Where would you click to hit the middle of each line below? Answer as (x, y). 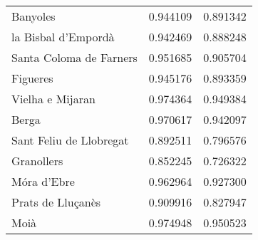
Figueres (32, 78)
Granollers (37, 161)
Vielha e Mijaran (53, 99)
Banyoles (33, 16)
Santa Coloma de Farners (74, 57)
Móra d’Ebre (43, 181)
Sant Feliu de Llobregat (70, 140)
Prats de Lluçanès (56, 202)
